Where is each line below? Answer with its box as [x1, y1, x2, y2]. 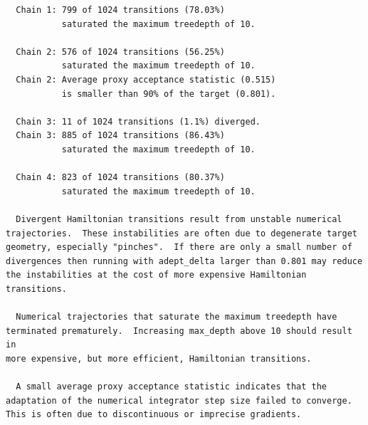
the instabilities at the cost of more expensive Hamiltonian [6, 270, 307, 280]
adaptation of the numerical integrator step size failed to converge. [6, 395, 352, 406]
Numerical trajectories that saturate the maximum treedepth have [16, 312, 337, 322]
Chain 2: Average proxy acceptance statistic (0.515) [16, 74, 276, 85]
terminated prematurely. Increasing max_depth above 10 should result [6, 325, 352, 336]
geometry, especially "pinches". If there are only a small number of [6, 242, 352, 253]
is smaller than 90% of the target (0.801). [61, 88, 276, 99]
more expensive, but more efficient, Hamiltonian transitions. [6, 353, 312, 364]
